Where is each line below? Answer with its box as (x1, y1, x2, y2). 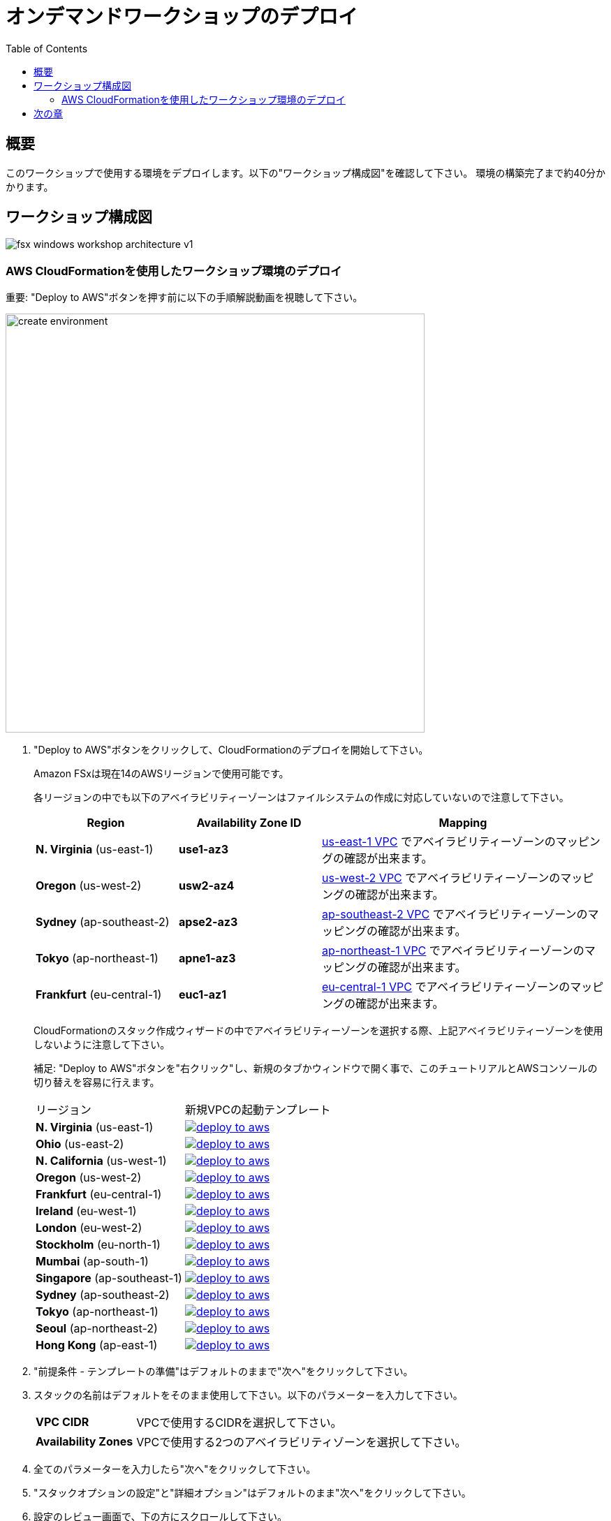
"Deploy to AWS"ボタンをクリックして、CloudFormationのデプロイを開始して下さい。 (34, 744, 429, 756)
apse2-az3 (179, 915, 238, 929)
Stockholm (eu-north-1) (36, 1237, 161, 1252)
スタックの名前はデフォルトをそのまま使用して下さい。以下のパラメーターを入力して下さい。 (34, 1389, 463, 1402)
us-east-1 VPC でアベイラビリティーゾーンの (322, 835, 556, 849)
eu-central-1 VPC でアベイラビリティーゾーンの (322, 980, 570, 994)
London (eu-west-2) (36, 1221, 142, 1235)
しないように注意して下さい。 (34, 1038, 170, 1051)
